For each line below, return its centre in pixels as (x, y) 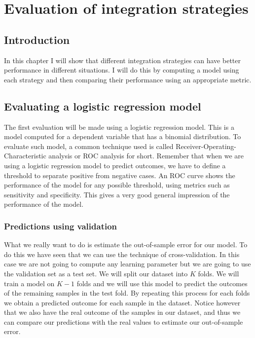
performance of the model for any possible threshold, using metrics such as (117, 185)
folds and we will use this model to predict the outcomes (162, 283)
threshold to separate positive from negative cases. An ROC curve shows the (120, 175)
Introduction (37, 39)
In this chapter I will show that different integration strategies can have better (122, 60)
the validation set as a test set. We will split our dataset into (96, 273)
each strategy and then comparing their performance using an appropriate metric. (128, 79)
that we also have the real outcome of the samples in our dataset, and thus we (122, 312)
